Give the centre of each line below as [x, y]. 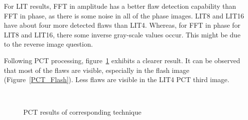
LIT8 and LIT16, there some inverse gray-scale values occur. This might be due [122, 34]
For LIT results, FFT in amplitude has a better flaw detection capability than [120, 6]
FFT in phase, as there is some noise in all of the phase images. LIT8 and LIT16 [124, 15]
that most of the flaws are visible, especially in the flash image [97, 70]
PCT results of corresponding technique [83, 112]
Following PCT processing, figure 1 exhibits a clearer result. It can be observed [122, 60]
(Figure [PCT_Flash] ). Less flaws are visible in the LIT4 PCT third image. [117, 79]
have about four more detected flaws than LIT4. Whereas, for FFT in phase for [122, 25]
